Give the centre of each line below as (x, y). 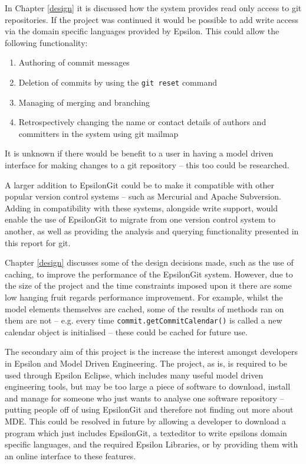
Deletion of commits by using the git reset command (118, 82)
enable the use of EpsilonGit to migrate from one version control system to (140, 219)
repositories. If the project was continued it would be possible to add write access (152, 19)
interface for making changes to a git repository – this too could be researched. (147, 165)
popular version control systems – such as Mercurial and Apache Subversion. (143, 196)
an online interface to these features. (70, 455)
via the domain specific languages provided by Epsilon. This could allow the (142, 31)
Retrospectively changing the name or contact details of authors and (142, 122)
